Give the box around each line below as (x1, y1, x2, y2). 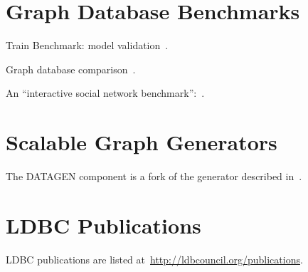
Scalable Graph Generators (6, 127, 277, 157)
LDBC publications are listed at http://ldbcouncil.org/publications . (6, 251, 303, 266)
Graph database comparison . (6, 61, 136, 76)
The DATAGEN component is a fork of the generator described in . (6, 169, 302, 184)
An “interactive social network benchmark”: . (6, 85, 205, 100)
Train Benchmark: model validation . (6, 38, 169, 53)
